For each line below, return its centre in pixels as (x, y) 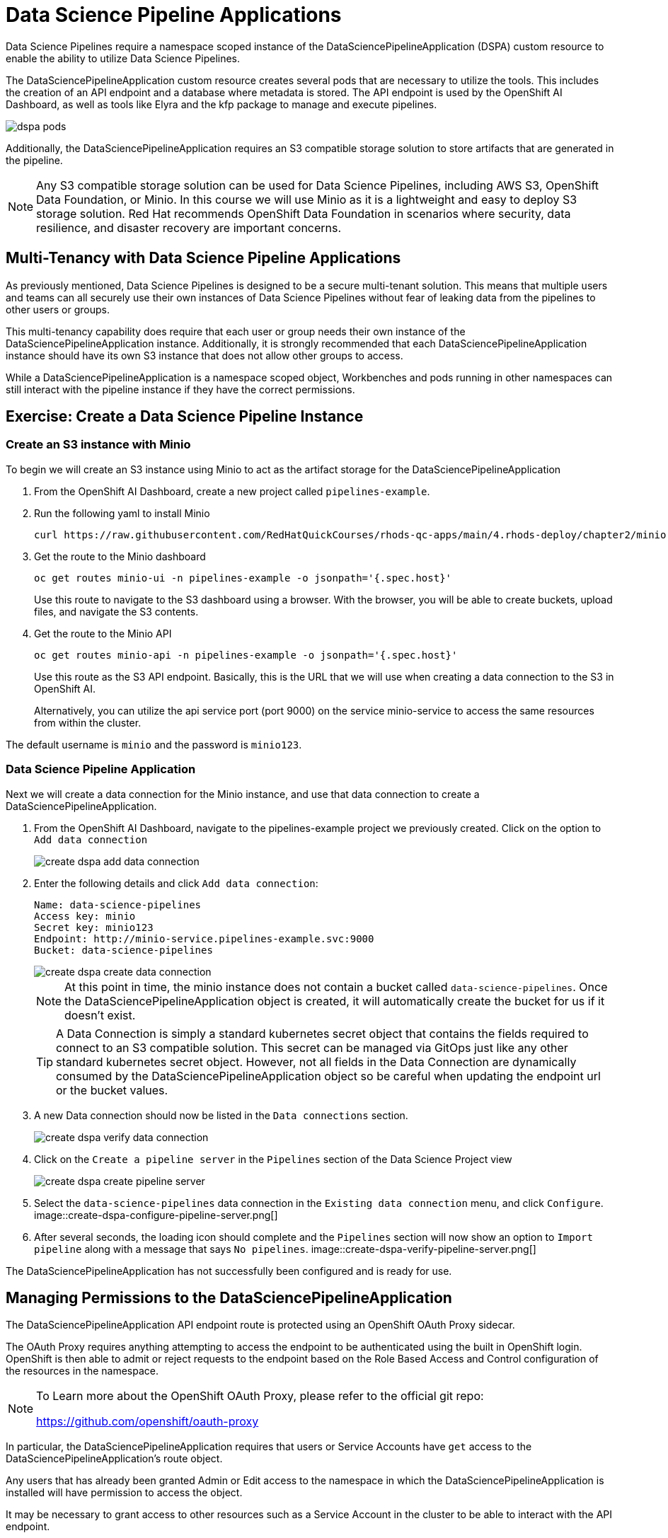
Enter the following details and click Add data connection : (176, 883)
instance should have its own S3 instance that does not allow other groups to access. (205, 355)
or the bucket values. (112, 1090)
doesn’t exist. (100, 1015)
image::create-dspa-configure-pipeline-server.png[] (156, 1215)
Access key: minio (85, 916)
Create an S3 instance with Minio (98, 445)
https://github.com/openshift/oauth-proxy (148, 1422)
